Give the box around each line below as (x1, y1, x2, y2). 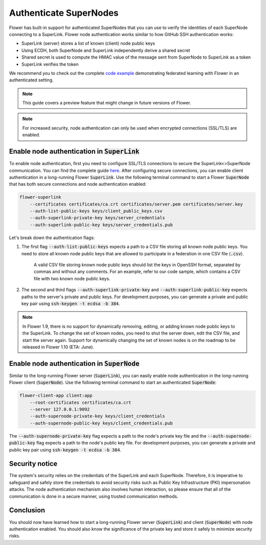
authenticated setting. (9, 77, 54, 83)
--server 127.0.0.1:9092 (30, 407, 90, 412)
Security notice (9, 460, 58, 468)
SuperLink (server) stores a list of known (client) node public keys (21, 40, 155, 46)
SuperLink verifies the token (21, 61, 79, 67)
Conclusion (9, 506, 45, 514)
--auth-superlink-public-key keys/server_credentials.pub (30, 222, 173, 228)
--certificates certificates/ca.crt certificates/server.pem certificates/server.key (30, 201, 243, 207)
